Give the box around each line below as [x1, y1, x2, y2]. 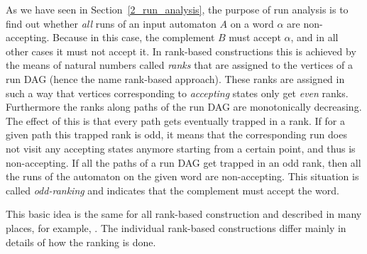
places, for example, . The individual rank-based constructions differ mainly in [6, 220, 346, 235]
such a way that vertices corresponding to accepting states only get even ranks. [6, 85, 349, 100]
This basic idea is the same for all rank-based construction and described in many [6, 206, 362, 221]
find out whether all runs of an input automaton [6, 16, 217, 31]
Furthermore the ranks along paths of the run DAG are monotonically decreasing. [6, 99, 362, 114]
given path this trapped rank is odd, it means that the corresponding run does [6, 127, 347, 142]
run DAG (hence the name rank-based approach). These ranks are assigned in [6, 71, 345, 86]
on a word [230, 16, 274, 31]
